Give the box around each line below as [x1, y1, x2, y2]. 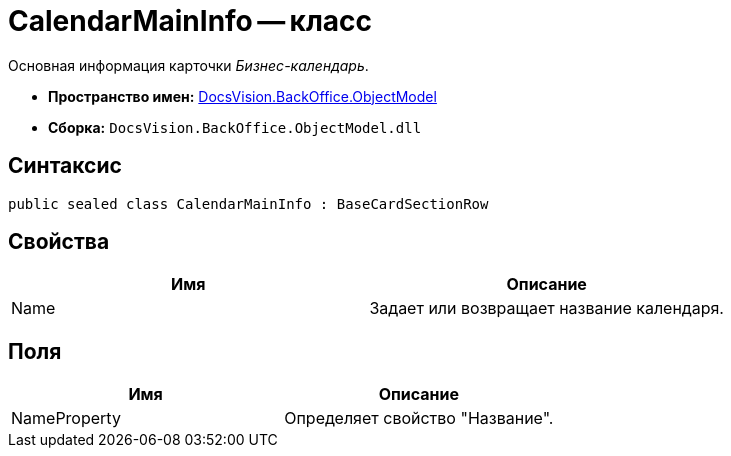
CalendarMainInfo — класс [8, 4, 373, 38]
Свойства [8, 229, 110, 255]
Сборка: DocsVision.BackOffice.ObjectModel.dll [48, 118, 422, 136]
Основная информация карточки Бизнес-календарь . [8, 56, 369, 74]
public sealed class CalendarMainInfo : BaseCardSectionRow [8, 195, 489, 212]
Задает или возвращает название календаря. [369, 298, 724, 319]
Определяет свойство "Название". [284, 408, 554, 429]
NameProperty [11, 408, 121, 429]
